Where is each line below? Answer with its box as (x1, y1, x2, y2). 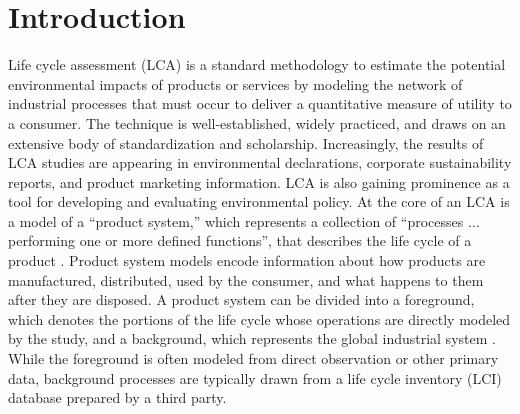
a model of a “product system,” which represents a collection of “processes (8, 210, 464, 231)
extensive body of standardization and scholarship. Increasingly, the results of (8, 132, 484, 153)
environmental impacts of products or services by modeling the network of (8, 73, 463, 94)
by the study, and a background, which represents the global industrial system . (8, 328, 496, 349)
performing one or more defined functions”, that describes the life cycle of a (8, 230, 472, 251)
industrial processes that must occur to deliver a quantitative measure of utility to (8, 93, 512, 114)
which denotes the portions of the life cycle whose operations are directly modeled (8, 308, 511, 329)
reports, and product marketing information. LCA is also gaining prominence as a (8, 171, 510, 192)
